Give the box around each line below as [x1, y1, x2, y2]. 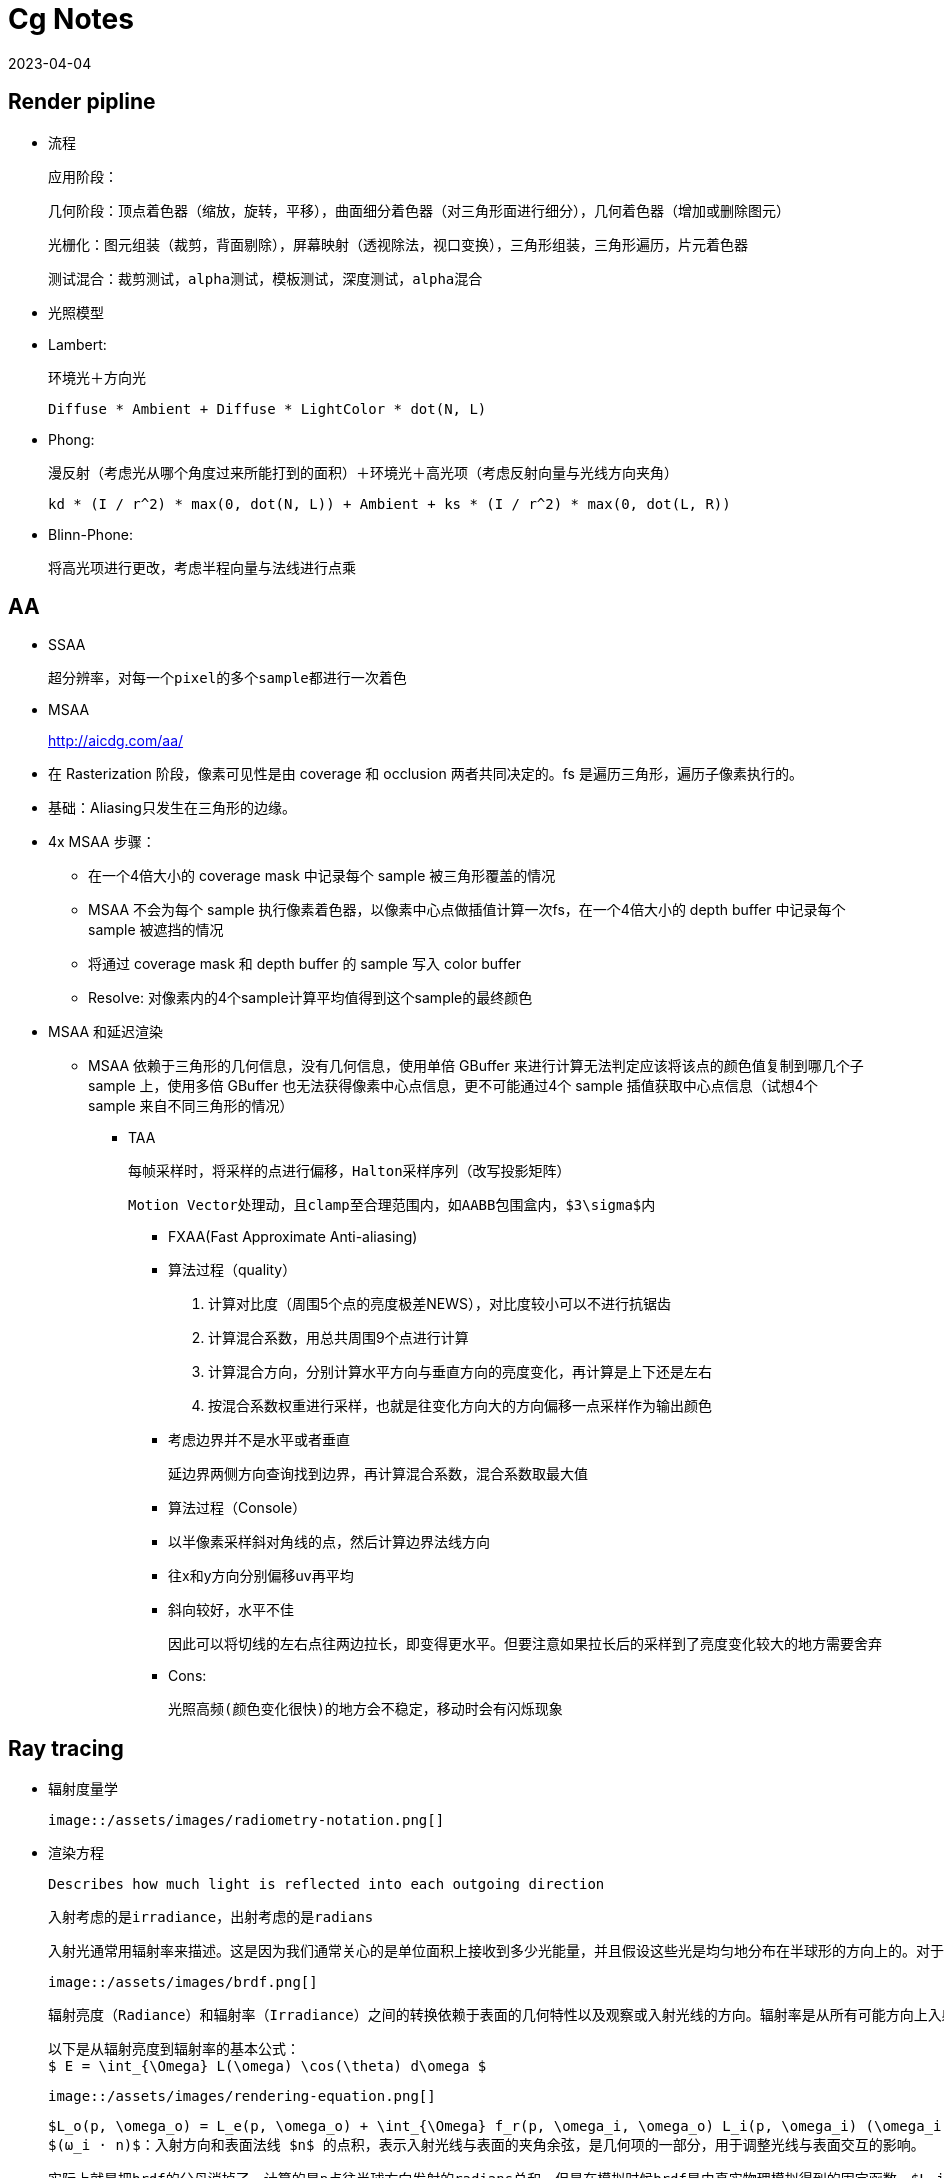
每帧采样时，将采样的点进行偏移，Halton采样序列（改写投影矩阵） [128, 1163, 571, 1180]
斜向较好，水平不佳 [168, 1601, 294, 1619]
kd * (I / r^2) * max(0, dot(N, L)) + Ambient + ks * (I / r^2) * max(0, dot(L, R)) [48, 495, 731, 512]
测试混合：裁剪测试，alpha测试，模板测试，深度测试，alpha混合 [48, 270, 483, 287]
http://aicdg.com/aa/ [48, 732, 184, 750]
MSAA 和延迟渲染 [48, 1023, 164, 1041]
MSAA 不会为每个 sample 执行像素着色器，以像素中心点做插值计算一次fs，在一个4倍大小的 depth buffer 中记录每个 [88, 901, 846, 919]
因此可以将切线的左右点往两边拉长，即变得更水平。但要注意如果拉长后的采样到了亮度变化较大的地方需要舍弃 [168, 1636, 882, 1653]
